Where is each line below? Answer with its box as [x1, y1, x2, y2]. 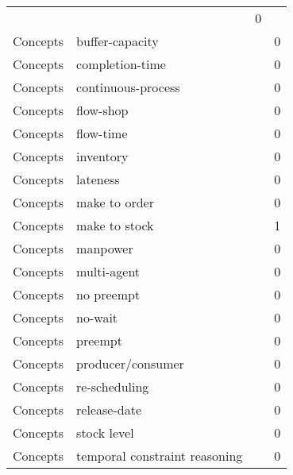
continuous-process [76, 78, 180, 96]
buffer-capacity [76, 32, 159, 50]
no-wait [76, 308, 118, 326]
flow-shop [76, 101, 129, 119]
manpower [76, 239, 133, 257]
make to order [76, 193, 154, 211]
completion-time [76, 55, 166, 73]
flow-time [76, 124, 128, 142]
